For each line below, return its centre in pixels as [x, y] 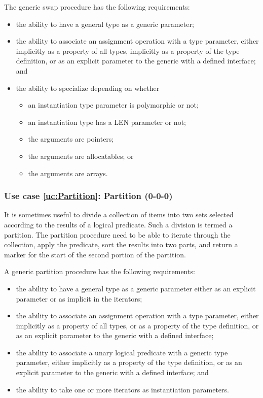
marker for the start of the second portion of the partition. [95, 254]
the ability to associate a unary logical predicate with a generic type [122, 352]
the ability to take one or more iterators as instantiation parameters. [122, 389]
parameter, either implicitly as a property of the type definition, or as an [129, 362]
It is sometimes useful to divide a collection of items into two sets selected [119, 214]
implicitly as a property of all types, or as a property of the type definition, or [137, 325]
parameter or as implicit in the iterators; [79, 298]
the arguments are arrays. [68, 173]
